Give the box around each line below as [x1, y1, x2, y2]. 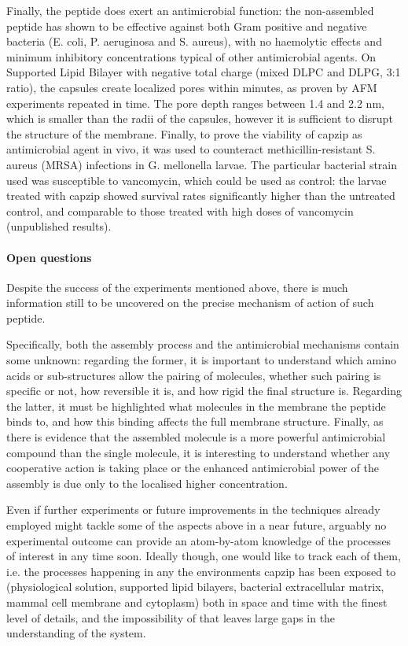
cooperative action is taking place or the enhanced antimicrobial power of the [6, 460, 379, 476]
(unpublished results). [6, 218, 112, 234]
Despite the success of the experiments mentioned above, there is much [6, 279, 348, 295]
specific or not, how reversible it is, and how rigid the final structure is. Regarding [6, 382, 402, 399]
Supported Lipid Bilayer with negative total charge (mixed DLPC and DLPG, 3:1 [6, 64, 401, 80]
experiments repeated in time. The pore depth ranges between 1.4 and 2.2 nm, [6, 94, 384, 111]
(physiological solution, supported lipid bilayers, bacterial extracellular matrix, [6, 578, 384, 595]
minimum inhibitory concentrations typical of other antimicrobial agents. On [6, 48, 377, 65]
